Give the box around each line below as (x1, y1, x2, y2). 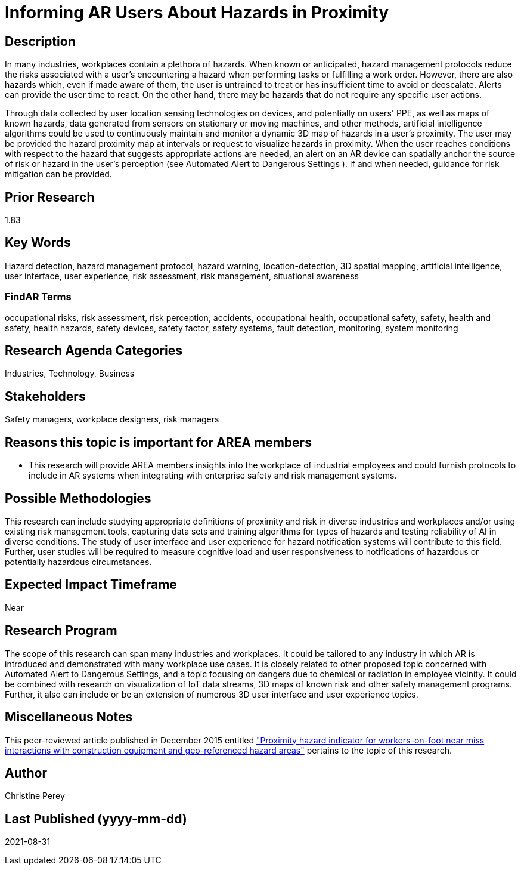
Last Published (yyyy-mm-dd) (5, 811, 187, 826)
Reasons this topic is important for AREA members (5, 434, 312, 450)
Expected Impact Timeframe (5, 577, 177, 593)
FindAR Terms (5, 291, 72, 303)
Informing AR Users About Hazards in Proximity (5, 2, 389, 23)
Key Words (5, 235, 71, 251)
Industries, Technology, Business (5, 368, 135, 379)
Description (5, 33, 76, 49)
